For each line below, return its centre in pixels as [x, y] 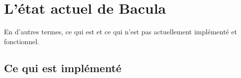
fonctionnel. [22, 41]
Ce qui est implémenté [63, 67]
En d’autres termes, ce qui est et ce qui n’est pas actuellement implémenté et [120, 32]
